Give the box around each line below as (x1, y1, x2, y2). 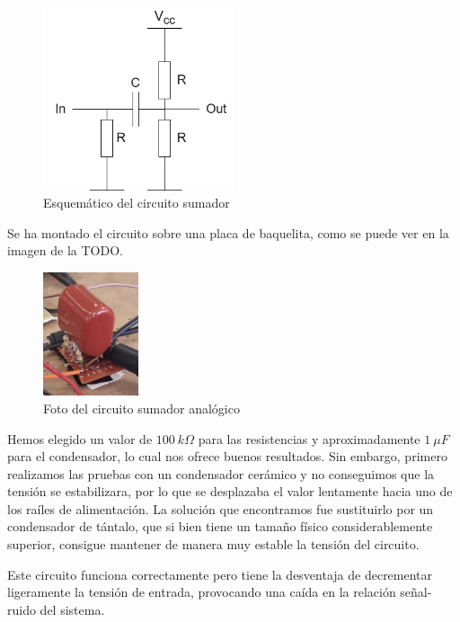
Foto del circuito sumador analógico (43, 398, 240, 417)
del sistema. (40, 600, 105, 618)
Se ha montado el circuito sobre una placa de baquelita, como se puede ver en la (7, 223, 449, 242)
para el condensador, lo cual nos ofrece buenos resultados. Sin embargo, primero (7, 447, 447, 466)
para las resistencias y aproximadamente (198, 429, 420, 448)
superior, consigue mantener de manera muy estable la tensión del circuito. (7, 535, 420, 554)
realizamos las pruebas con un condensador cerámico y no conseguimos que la (7, 464, 435, 483)
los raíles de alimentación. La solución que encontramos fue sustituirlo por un (7, 499, 434, 518)
